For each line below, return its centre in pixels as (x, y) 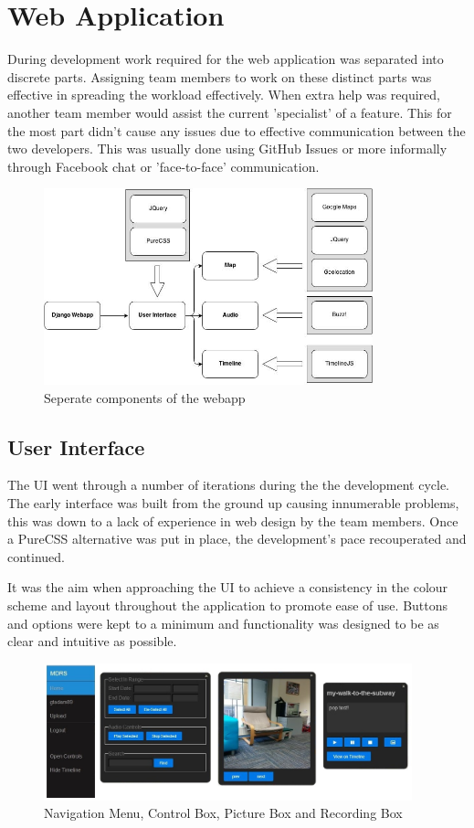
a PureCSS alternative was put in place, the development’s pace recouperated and (237, 539)
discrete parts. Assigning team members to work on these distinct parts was (220, 76)
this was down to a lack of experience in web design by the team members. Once (233, 520)
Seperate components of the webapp (145, 397)
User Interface (76, 446)
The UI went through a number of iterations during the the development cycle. (229, 485)
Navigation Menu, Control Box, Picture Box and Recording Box (223, 813)
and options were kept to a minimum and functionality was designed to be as (223, 623)
